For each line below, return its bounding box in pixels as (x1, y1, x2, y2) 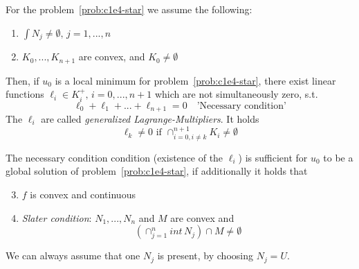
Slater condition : (21, 210, 92, 225)
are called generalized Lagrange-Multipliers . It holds (41, 111, 259, 125)
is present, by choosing (157, 248, 253, 263)
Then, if (6, 73, 39, 87)
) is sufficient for (238, 150, 308, 164)
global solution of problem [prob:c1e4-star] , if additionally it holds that (6, 164, 308, 178)
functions (6, 87, 44, 101)
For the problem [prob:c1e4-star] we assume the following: (6, 2, 252, 16)
